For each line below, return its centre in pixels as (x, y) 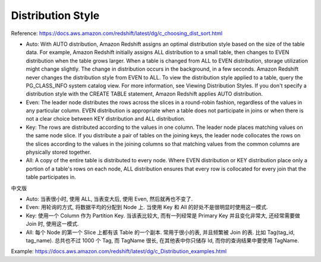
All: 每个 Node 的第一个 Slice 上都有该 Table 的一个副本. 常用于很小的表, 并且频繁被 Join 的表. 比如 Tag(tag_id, (160, 232)
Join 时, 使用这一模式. (52, 224)
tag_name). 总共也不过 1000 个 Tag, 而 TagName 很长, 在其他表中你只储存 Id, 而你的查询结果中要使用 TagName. (163, 240)
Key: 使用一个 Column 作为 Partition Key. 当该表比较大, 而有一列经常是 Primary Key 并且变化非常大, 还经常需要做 (163, 215)
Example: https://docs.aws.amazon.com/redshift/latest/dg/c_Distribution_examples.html (119, 251)
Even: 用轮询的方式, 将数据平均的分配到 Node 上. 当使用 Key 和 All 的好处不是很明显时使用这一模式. (147, 207)
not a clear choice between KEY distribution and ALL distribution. (106, 119)
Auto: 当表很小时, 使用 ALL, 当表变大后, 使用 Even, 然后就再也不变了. (109, 198)
